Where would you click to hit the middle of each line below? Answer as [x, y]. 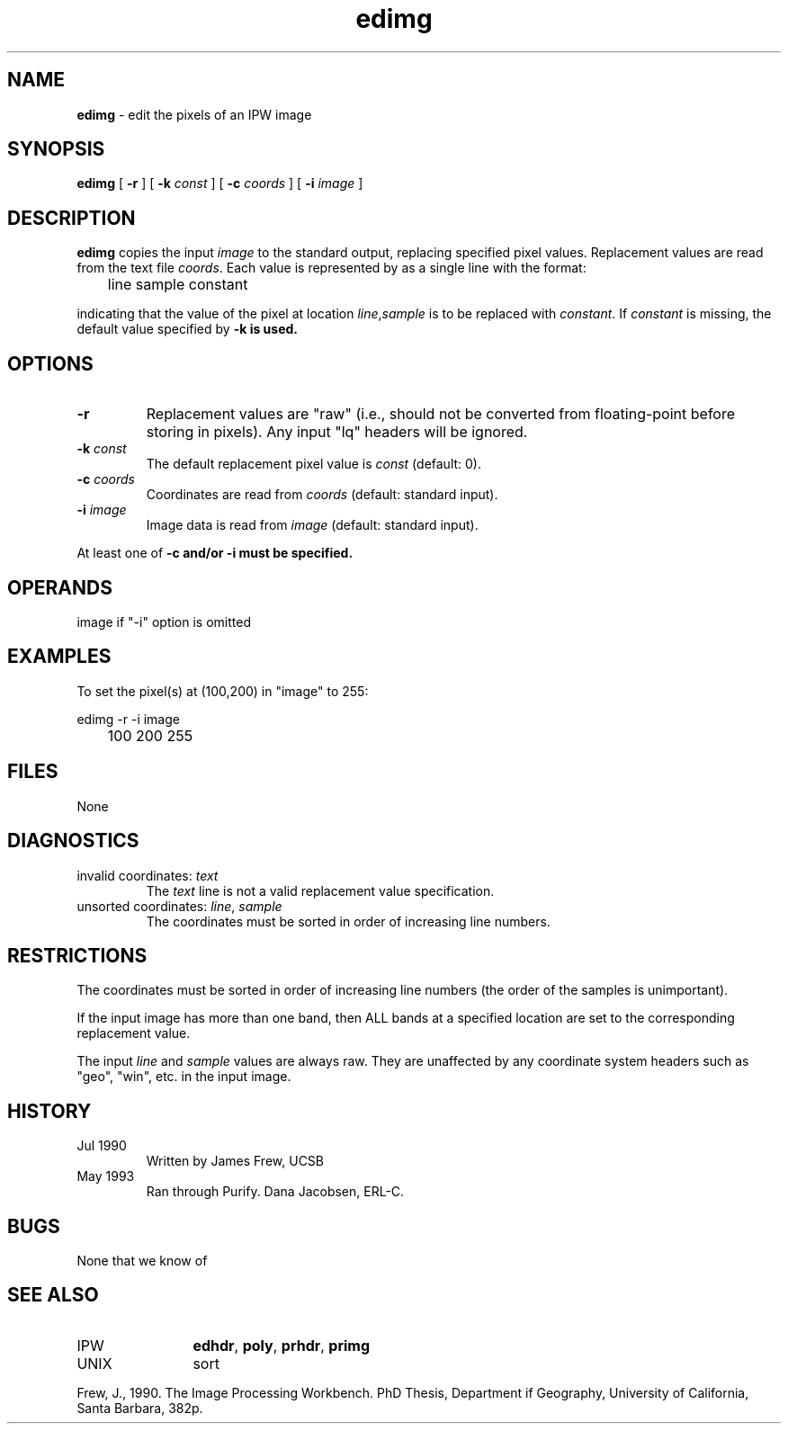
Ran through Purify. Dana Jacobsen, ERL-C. [275, 1192]
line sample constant [178, 285]
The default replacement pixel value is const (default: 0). [314, 464]
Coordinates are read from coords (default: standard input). [322, 495]
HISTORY [49, 1111]
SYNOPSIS [56, 149]
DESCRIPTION [72, 218]
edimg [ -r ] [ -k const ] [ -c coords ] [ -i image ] [220, 183]
